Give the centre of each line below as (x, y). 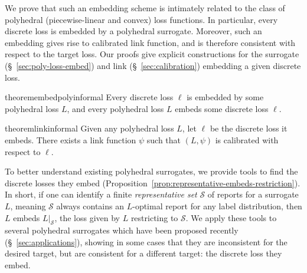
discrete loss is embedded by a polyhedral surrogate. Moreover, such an (133, 31)
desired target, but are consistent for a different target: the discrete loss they (143, 253)
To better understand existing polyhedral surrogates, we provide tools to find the (151, 171)
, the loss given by (87, 217)
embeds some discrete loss (222, 108)
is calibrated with (247, 139)
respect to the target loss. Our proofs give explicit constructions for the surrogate (152, 54)
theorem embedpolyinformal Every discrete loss (89, 97)
